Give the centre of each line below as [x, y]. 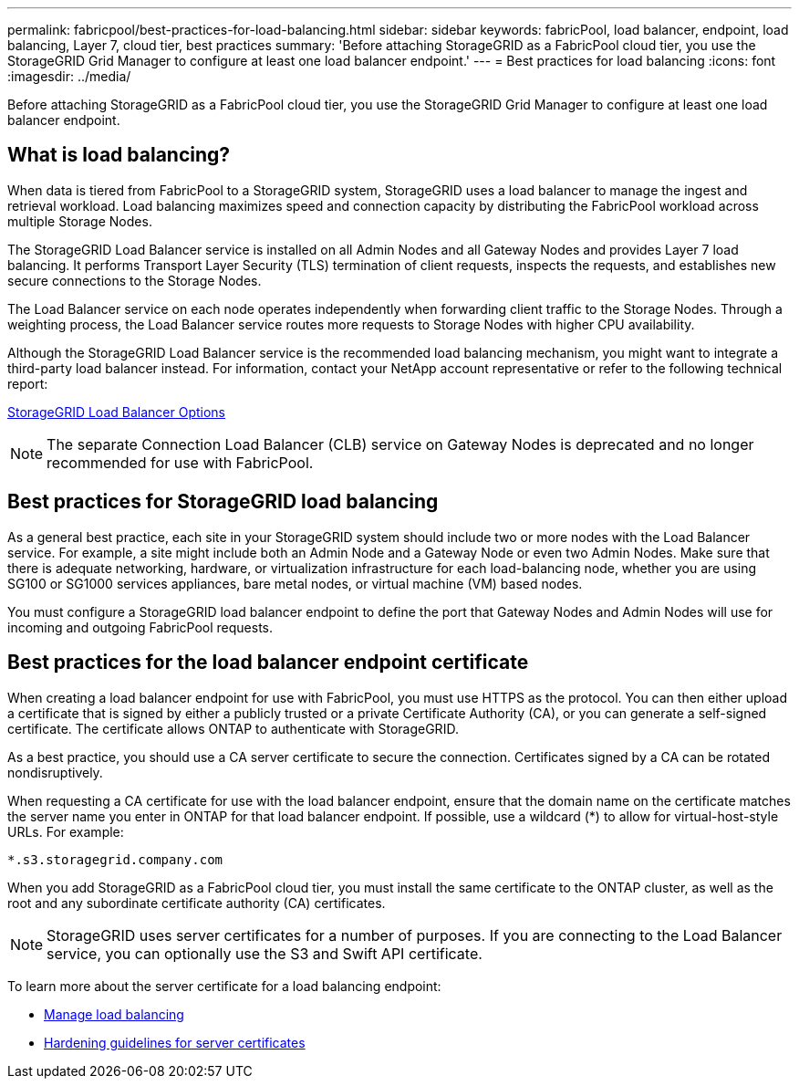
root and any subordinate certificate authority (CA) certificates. [197, 903]
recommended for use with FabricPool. [180, 462]
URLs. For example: [66, 831]
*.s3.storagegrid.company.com [115, 859]
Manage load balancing [114, 1014]
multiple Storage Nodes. [80, 221]
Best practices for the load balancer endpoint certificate [268, 663]
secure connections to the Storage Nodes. [135, 280]
